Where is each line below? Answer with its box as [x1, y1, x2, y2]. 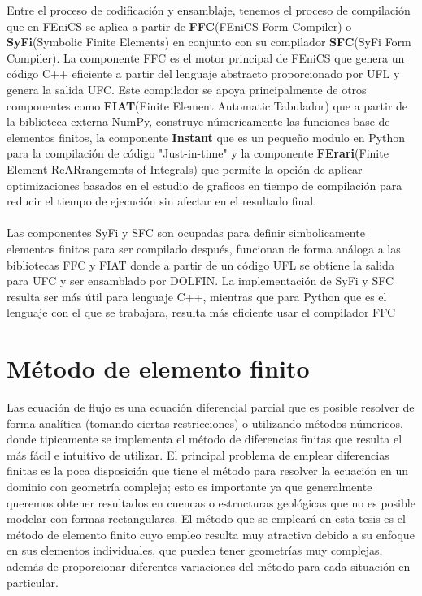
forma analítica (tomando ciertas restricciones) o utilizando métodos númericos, [7, 414, 403, 431]
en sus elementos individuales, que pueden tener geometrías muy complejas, [7, 542, 383, 559]
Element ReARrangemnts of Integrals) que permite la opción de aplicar [7, 160, 363, 177]
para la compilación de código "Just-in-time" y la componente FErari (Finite [7, 145, 389, 162]
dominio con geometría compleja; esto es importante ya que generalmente [7, 477, 372, 495]
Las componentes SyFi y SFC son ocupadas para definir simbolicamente [7, 224, 365, 241]
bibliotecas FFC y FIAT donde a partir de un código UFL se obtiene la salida [7, 256, 394, 273]
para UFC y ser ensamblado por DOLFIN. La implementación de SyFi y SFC [7, 272, 394, 289]
